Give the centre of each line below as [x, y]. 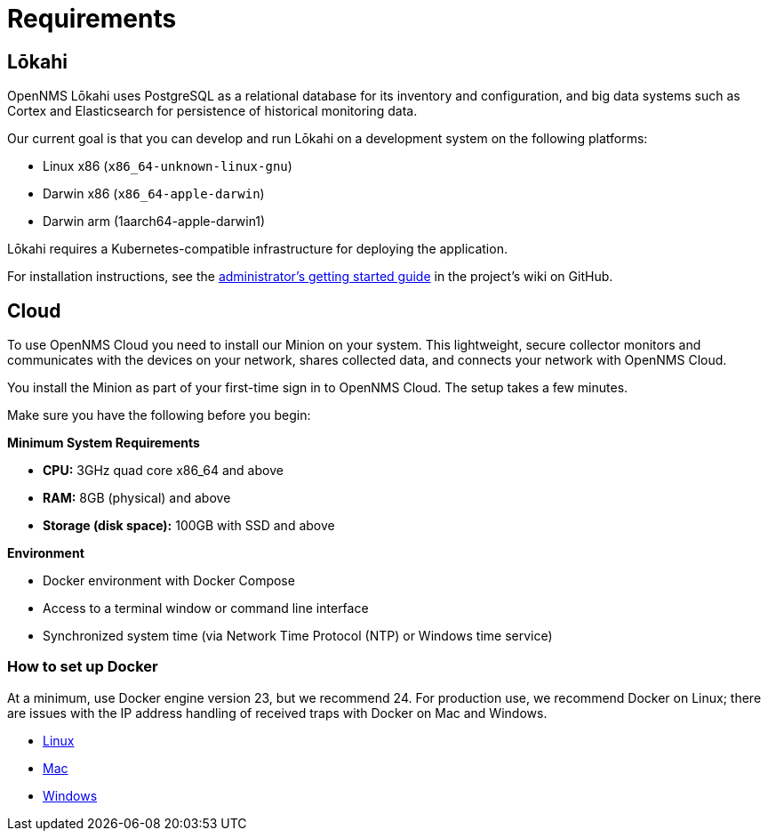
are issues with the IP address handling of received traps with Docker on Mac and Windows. [277, 713]
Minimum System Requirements [104, 443]
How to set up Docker [83, 667]
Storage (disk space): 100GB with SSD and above [189, 526]
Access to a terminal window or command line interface [206, 608]
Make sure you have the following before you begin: [159, 415]
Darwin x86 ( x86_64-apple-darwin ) [154, 194]
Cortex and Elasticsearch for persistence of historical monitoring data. [212, 111]
